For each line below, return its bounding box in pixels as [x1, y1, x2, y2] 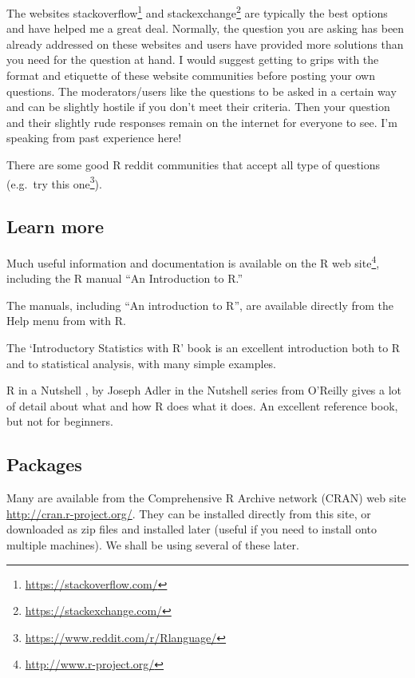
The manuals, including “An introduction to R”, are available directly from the [6, 296, 394, 313]
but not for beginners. [6, 413, 113, 430]
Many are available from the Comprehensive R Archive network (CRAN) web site [6, 490, 406, 506]
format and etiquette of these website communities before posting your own [6, 67, 376, 84]
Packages [6, 452, 82, 477]
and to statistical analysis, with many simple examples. [6, 355, 277, 371]
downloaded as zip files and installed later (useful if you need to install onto [6, 521, 377, 537]
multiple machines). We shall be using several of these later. [6, 537, 299, 553]
